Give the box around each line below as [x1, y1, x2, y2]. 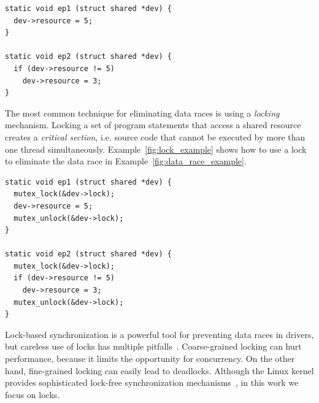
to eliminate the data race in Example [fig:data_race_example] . [5, 155, 247, 167]
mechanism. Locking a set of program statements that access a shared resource [5, 118, 301, 131]
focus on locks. [5, 388, 60, 401]
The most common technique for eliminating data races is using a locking [5, 106, 280, 119]
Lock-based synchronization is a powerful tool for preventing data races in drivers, [5, 328, 314, 340]
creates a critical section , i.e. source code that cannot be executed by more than [5, 130, 306, 143]
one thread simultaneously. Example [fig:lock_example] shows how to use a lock [5, 142, 307, 155]
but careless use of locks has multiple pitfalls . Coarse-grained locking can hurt [5, 340, 302, 353]
